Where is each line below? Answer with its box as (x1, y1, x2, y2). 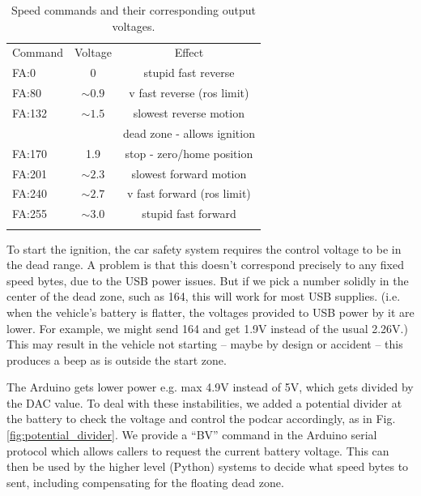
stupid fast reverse (143, 64, 235, 81)
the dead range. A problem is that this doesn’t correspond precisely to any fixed (6, 256, 404, 273)
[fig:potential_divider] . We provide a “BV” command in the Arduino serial (6, 426, 377, 443)
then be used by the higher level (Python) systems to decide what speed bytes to (6, 458, 409, 475)
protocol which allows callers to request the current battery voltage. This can (6, 442, 389, 459)
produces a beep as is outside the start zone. (6, 351, 227, 368)
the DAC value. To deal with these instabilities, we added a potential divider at (6, 394, 402, 411)
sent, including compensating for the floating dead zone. (6, 473, 284, 490)
